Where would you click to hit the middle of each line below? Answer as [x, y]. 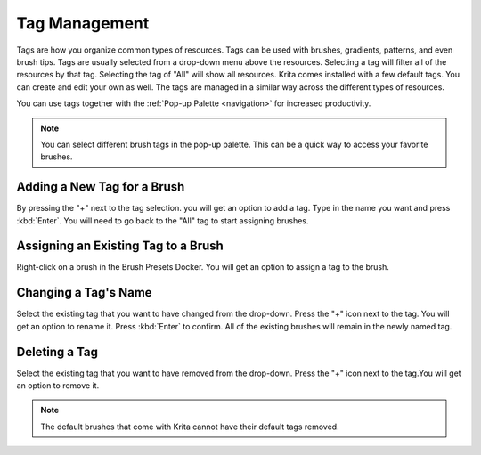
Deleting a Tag [57, 352]
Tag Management [83, 23]
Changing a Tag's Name [84, 292]
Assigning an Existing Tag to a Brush [120, 246]
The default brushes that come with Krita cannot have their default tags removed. [190, 427]
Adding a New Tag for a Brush [101, 187]
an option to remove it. [58, 386]
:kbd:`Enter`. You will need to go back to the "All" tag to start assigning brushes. [163, 220]
